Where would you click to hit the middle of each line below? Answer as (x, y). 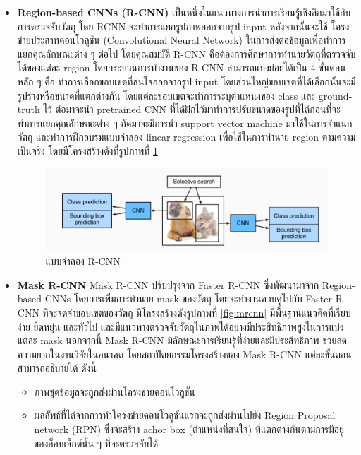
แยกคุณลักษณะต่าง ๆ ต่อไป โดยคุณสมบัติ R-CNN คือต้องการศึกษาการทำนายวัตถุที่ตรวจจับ (186, 53)
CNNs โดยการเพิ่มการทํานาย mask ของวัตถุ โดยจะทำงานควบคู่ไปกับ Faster (189, 299)
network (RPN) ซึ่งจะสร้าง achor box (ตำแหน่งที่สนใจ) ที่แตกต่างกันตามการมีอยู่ (189, 429)
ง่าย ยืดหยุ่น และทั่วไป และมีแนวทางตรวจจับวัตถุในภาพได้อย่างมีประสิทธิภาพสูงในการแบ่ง (180, 326)
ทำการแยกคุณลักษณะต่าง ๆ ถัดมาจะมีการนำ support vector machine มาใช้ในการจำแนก (185, 123)
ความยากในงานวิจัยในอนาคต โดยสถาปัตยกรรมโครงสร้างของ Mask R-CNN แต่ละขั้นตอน (184, 354)
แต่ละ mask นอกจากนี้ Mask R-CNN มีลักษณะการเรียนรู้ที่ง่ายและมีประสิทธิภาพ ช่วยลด (182, 340)
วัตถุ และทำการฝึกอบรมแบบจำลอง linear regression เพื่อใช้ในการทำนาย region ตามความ (186, 137)
